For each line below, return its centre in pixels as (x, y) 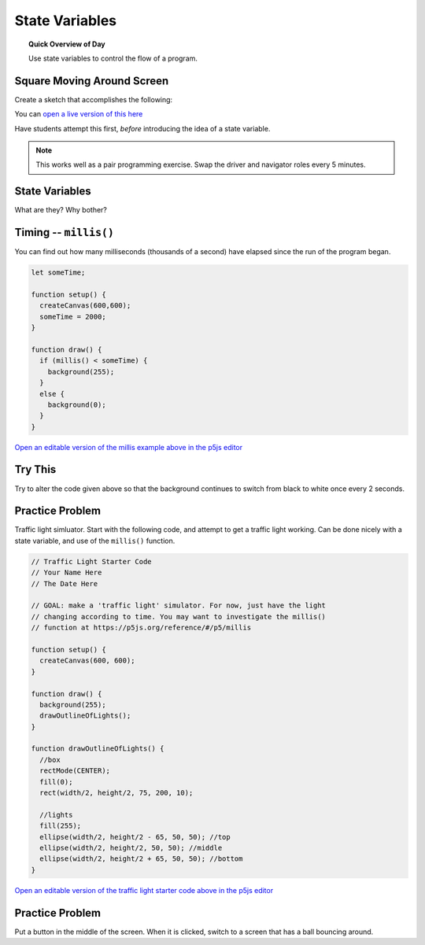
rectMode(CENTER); (75, 771)
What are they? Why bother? (61, 210)
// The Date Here (65, 583)
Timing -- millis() (64, 233)
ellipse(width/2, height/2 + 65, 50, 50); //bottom (141, 859)
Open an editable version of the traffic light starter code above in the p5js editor (144, 890)
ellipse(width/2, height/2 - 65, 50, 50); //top (135, 837)
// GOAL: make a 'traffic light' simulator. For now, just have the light (179, 605)
